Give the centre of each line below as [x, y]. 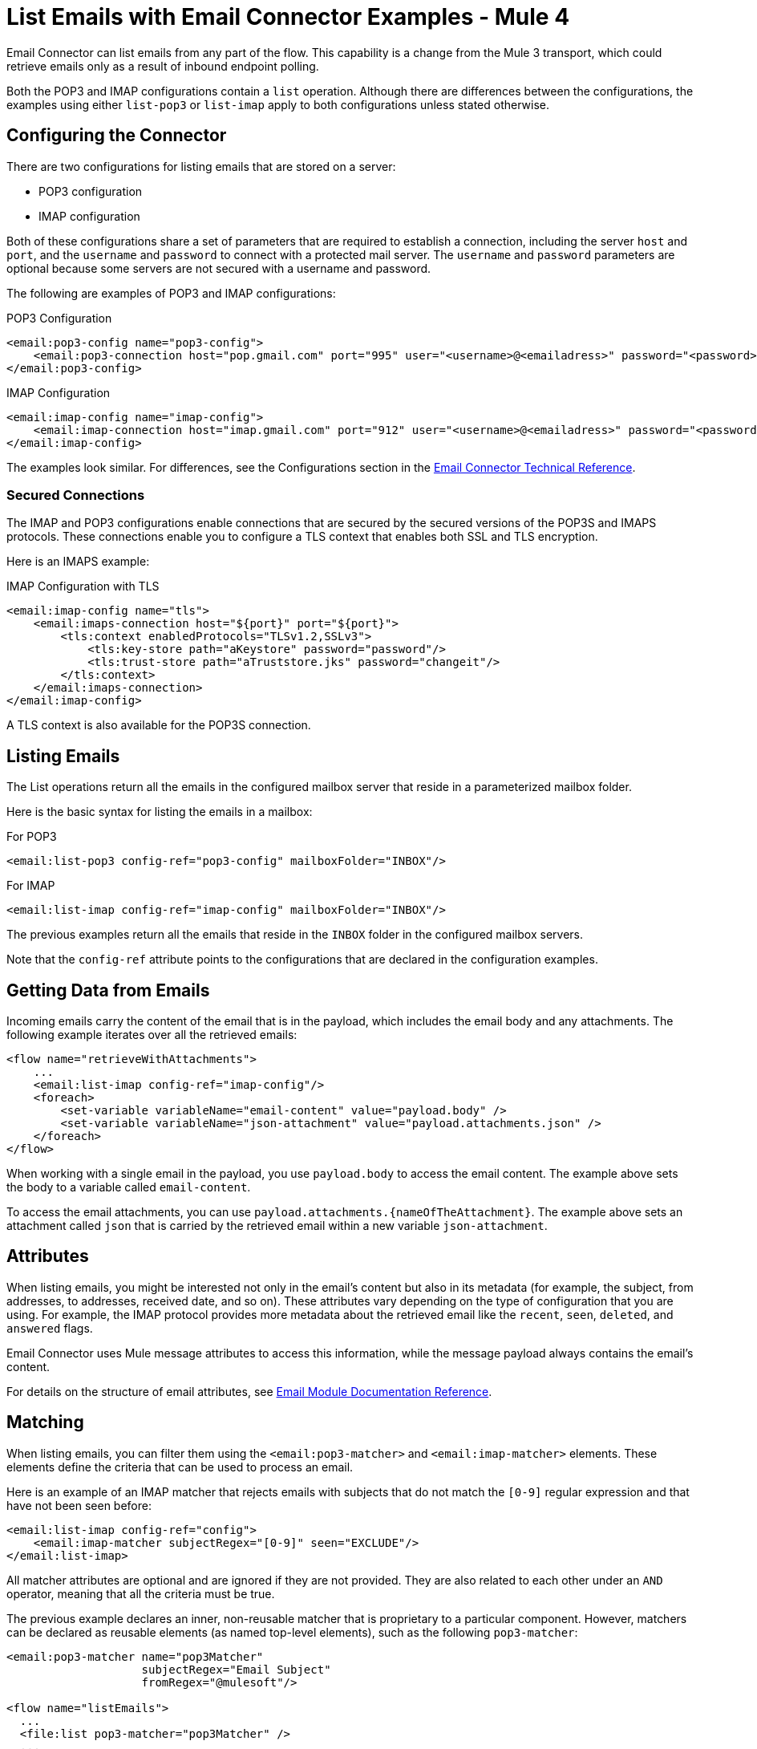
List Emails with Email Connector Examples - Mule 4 [288, 17]
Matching [45, 1422]
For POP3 [32, 837]
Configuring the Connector [117, 136]
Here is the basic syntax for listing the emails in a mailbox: [160, 812]
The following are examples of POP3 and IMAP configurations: [171, 293]
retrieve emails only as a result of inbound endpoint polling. [163, 66]
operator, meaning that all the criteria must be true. [141, 1593]
